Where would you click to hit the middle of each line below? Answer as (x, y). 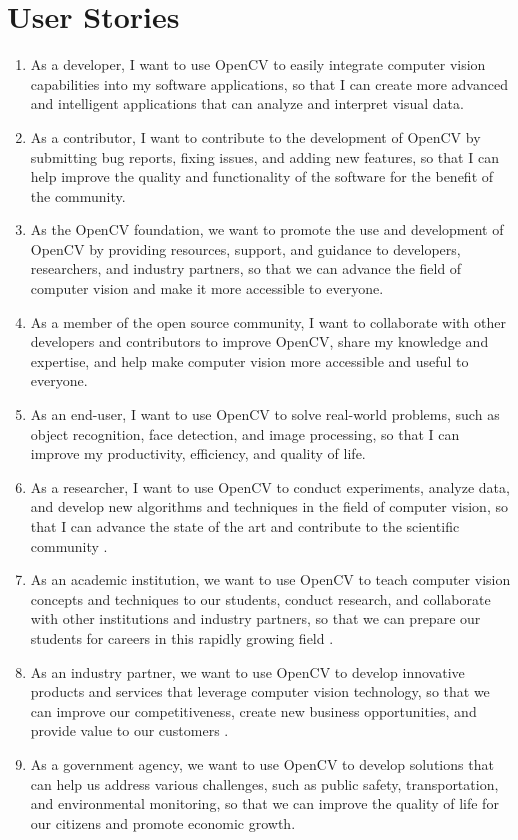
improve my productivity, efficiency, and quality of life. (198, 453)
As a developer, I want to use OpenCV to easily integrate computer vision (258, 64)
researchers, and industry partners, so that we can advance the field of (246, 268)
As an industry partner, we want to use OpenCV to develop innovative (247, 671)
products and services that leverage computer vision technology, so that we (260, 691)
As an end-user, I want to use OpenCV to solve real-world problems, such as (265, 414)
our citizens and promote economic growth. (163, 822)
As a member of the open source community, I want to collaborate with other (268, 321)
